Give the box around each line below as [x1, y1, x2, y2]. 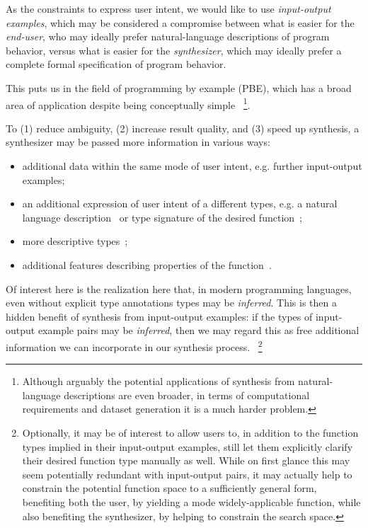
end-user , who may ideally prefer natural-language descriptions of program [6, 29, 330, 44]
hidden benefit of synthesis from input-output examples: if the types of [6, 309, 313, 323]
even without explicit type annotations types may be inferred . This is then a [6, 295, 337, 310]
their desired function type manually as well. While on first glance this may [22, 453, 350, 468]
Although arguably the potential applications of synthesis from [22, 374, 295, 389]
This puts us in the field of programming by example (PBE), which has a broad [6, 80, 352, 95]
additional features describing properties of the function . [22, 257, 272, 272]
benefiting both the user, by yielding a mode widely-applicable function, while [22, 494, 361, 509]
